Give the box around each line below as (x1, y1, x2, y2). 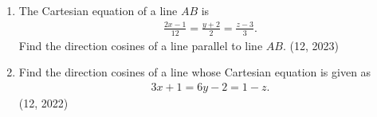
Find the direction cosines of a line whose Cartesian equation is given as (18, 64, 371, 80)
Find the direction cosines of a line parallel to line (18, 37, 263, 53)
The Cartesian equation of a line (18, 2, 178, 18)
